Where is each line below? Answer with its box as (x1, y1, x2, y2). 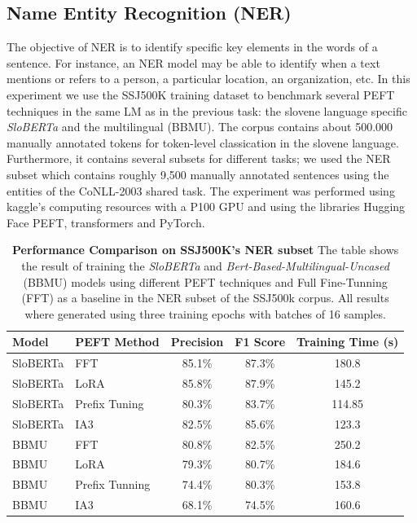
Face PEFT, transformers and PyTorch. (7, 213, 205, 231)
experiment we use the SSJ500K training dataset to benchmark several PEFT (7, 86, 395, 103)
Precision (170, 333, 224, 350)
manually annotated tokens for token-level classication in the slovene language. (7, 134, 399, 151)
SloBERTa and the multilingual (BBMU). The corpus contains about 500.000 (7, 118, 393, 135)
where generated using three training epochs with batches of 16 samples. (24, 305, 386, 322)
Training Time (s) (296, 333, 399, 350)
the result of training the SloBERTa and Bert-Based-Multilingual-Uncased (21, 257, 389, 274)
